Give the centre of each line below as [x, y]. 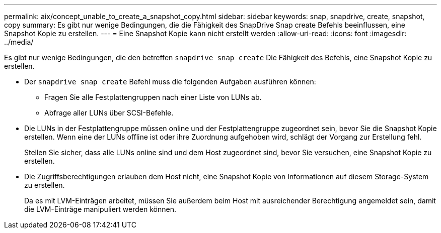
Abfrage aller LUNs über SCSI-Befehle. [109, 113]
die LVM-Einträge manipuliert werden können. [100, 209]
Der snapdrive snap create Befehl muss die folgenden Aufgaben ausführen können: [170, 82]
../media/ [19, 42]
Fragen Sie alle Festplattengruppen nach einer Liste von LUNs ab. [153, 97]
